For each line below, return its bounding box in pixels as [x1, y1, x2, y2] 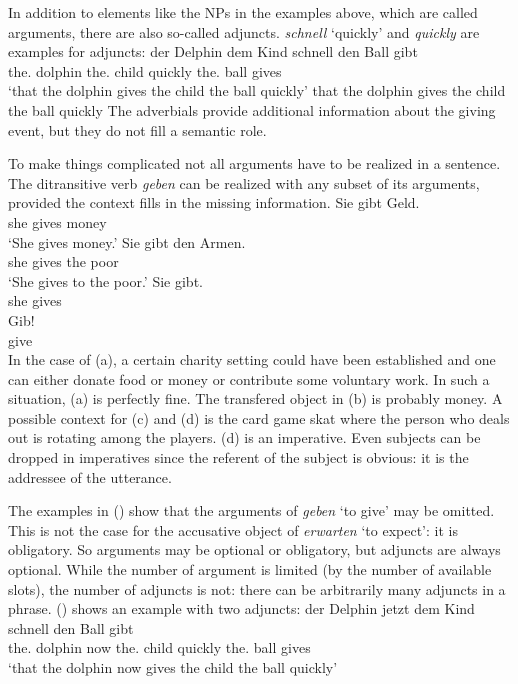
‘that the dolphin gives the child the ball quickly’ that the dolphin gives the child [8, 80, 506, 101]
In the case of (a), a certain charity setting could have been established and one [8, 349, 496, 370]
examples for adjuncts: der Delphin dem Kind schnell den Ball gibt [8, 41, 418, 62]
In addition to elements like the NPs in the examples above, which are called [8, 2, 478, 22]
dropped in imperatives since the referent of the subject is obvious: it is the [8, 447, 469, 468]
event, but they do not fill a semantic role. [8, 119, 267, 140]
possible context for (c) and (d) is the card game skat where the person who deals [8, 407, 510, 428]
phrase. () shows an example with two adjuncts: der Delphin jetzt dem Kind [8, 598, 475, 619]
